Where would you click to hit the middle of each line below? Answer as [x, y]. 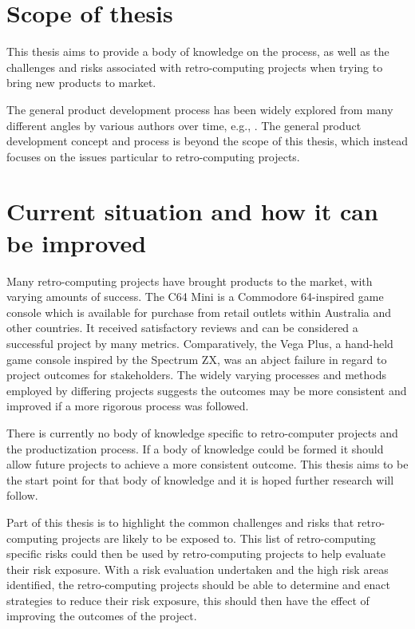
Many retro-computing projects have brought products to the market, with [190, 281]
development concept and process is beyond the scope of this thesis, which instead [207, 141]
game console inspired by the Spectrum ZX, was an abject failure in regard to [197, 359]
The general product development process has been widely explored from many [200, 109]
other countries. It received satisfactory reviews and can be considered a [182, 328]
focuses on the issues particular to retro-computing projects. [153, 156]
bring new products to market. [81, 83]
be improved [77, 242]
